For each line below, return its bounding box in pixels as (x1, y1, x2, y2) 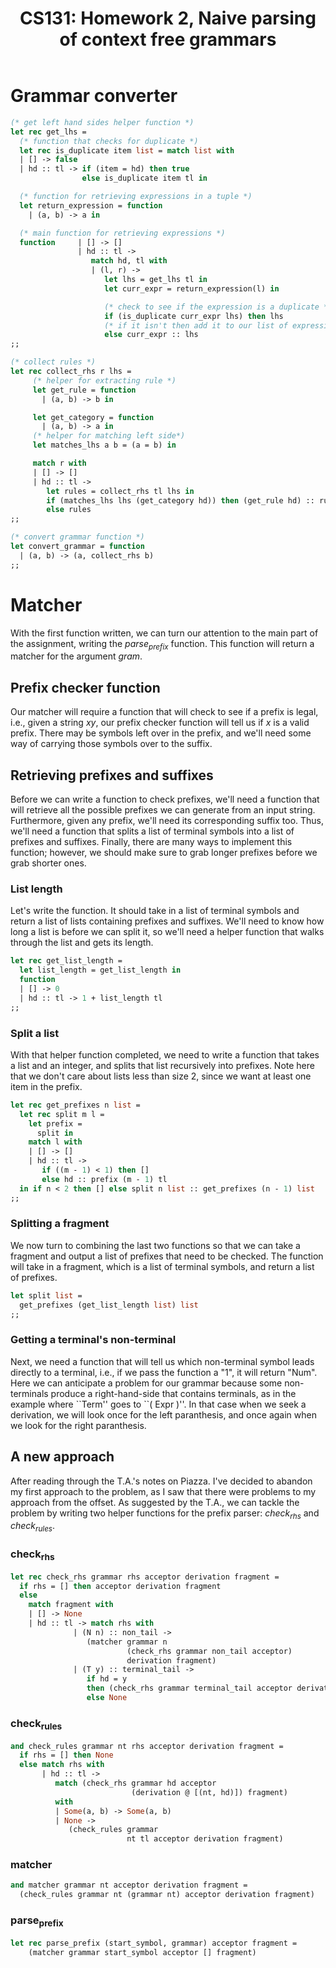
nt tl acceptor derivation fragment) (126, 1834, 284, 1844)
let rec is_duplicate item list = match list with (19, 145, 235, 156)
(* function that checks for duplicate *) (19, 136, 199, 146)
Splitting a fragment (10, 1217, 110, 1231)
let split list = (10, 1290, 83, 1301)
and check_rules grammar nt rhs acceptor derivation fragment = (10, 1741, 284, 1751)
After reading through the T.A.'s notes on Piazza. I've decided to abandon (10, 1475, 313, 1487)
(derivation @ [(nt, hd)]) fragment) (131, 1787, 288, 1797)
